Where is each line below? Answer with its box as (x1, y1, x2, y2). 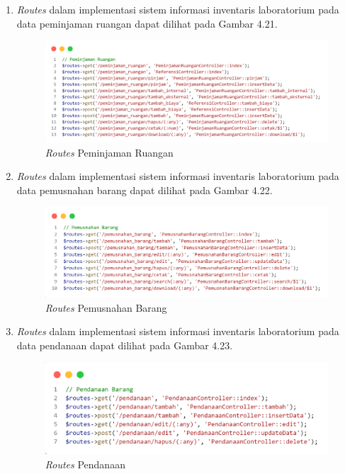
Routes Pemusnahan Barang (45, 300, 167, 315)
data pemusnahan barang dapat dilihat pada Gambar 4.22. (16, 182, 273, 197)
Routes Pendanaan (45, 456, 125, 471)
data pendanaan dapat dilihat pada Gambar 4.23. (16, 337, 233, 352)
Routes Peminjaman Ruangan (45, 145, 174, 159)
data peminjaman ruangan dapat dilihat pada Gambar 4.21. (16, 16, 278, 30)
